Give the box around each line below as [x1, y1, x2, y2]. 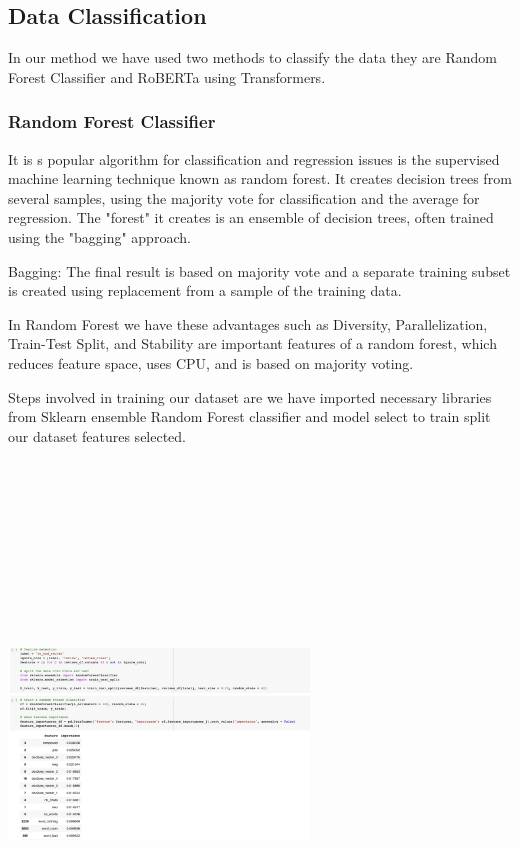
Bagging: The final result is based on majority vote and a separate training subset [8, 260, 511, 281]
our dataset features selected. [8, 425, 187, 446]
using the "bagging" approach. [8, 226, 191, 247]
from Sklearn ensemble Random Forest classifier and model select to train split [8, 406, 491, 427]
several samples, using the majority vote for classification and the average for [8, 187, 480, 208]
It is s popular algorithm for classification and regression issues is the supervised [8, 148, 500, 169]
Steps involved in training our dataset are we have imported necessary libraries [8, 386, 492, 407]
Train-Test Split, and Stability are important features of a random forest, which [8, 333, 497, 354]
